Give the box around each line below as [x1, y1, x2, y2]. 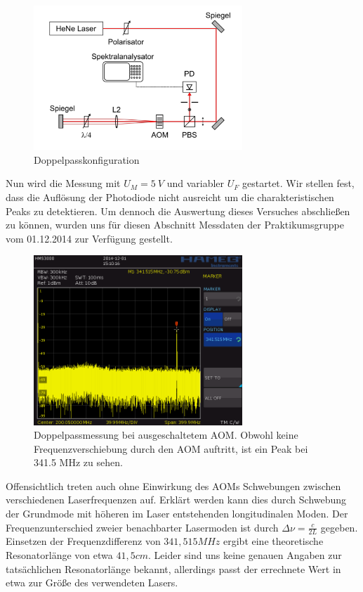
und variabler [166, 176, 225, 191]
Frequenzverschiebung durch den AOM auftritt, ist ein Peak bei [34, 441, 308, 456]
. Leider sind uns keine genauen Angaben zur [148, 548, 342, 562]
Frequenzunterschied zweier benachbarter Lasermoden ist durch [6, 520, 279, 534]
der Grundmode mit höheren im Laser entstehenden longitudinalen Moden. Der [6, 506, 348, 521]
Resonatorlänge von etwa [6, 548, 113, 562]
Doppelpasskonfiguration [34, 152, 140, 167]
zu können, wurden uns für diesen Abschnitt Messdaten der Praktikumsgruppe [6, 217, 344, 232]
